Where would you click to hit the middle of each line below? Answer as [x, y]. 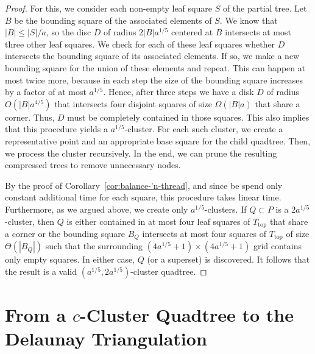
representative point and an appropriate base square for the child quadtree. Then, [158, 140]
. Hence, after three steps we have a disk [179, 92]
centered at [192, 32]
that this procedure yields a [57, 129]
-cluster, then [30, 221]
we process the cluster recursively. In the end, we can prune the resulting [141, 153]
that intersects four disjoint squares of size [133, 103]
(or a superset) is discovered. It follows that [228, 259]
